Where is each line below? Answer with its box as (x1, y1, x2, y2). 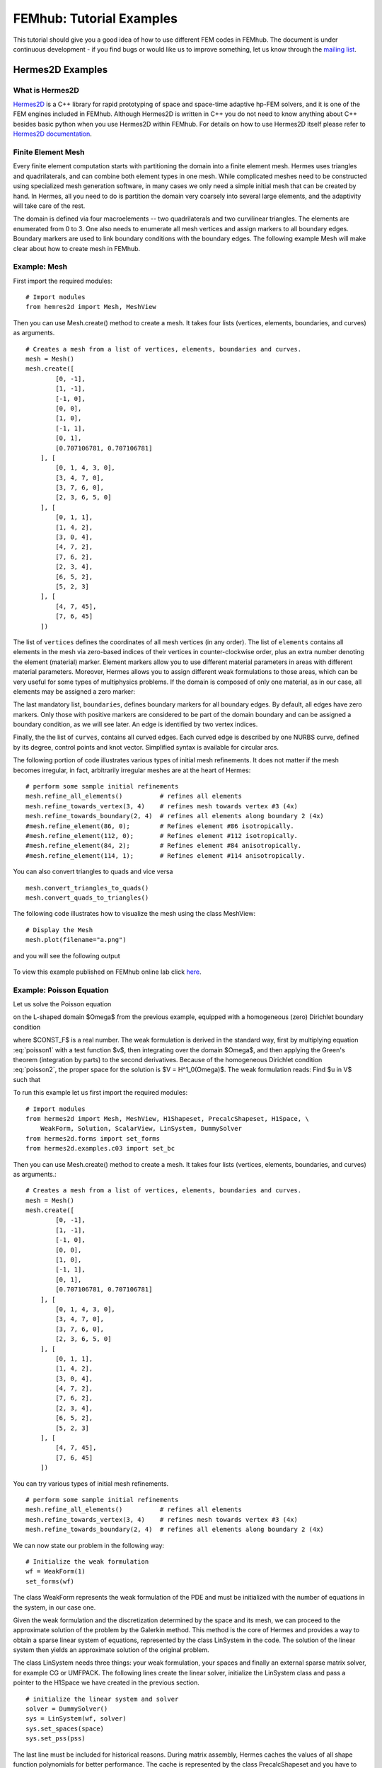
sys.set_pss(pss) (25, 1735, 86, 1743)
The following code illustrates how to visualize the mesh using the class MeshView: (13, 909, 256, 918)
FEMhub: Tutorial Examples (13, 11, 178, 26)
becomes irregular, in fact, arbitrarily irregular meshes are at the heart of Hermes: (13, 766, 251, 774)
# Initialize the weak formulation (25, 1557, 149, 1566)
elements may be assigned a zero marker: (13, 687, 136, 696)
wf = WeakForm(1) (25, 1567, 86, 1576)
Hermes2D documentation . (13, 129, 92, 138)
